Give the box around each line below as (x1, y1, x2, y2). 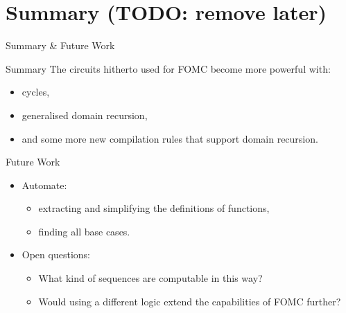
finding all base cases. (38, 224, 130, 238)
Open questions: (21, 247, 90, 262)
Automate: (21, 177, 67, 192)
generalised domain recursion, (21, 107, 148, 122)
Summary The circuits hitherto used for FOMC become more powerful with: (6, 61, 331, 75)
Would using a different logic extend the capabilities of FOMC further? (38, 294, 341, 308)
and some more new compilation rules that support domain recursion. (21, 131, 318, 145)
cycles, (21, 84, 50, 99)
